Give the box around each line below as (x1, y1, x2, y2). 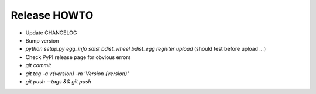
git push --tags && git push (25, 78, 92, 85)
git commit (25, 62, 51, 69)
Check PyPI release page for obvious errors (25, 53, 131, 61)
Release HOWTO (11, 9, 94, 22)
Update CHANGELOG (25, 29, 77, 36)
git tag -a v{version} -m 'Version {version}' (25, 70, 129, 77)
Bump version (25, 37, 59, 44)
